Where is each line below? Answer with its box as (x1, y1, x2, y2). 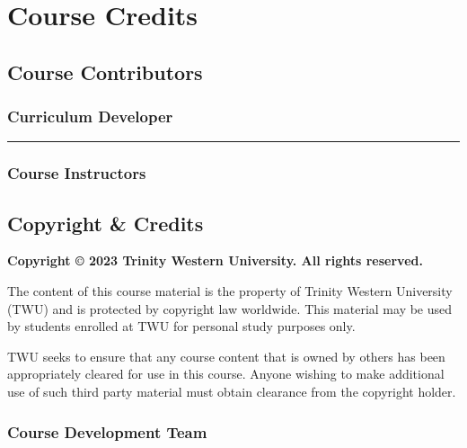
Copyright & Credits (7, 209, 204, 237)
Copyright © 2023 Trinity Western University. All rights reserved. (7, 251, 423, 270)
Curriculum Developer (7, 105, 173, 128)
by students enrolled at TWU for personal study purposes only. (7, 317, 356, 336)
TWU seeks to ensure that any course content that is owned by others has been (7, 346, 445, 365)
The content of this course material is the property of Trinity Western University (7, 282, 453, 300)
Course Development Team (7, 420, 207, 443)
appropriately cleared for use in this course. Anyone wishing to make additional (7, 364, 445, 383)
